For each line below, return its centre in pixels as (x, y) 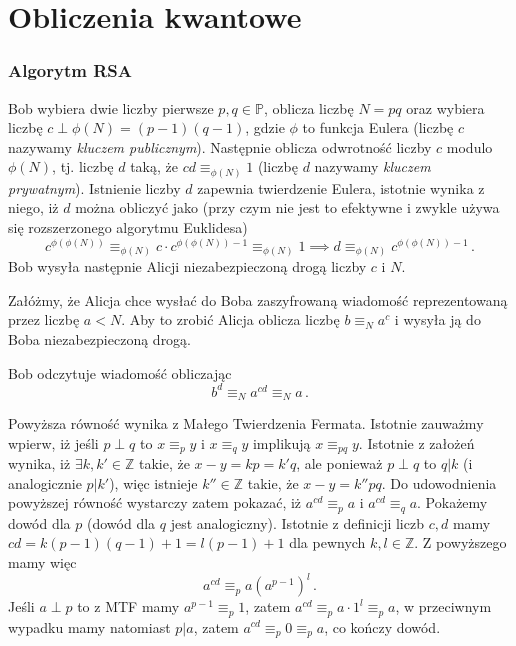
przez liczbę (44, 319)
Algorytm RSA (70, 70)
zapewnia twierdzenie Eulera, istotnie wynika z (341, 187)
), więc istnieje (153, 482)
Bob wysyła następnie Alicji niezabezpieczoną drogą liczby (187, 266)
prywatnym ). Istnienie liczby (94, 187)
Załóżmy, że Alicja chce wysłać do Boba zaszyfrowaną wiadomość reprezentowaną (258, 299)
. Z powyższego (460, 542)
